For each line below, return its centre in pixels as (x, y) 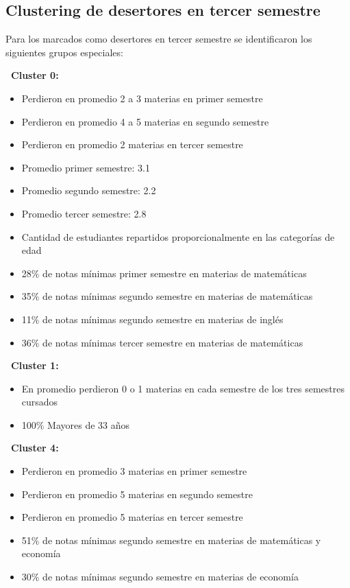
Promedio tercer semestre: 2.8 (84, 213)
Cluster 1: (35, 365)
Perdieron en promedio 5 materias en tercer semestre (132, 517)
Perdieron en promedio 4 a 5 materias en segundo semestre (145, 121)
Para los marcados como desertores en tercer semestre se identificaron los (159, 39)
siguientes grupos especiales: (64, 52)
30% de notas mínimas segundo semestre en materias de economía (160, 577)
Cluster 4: (35, 448)
